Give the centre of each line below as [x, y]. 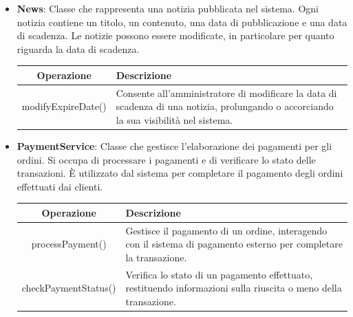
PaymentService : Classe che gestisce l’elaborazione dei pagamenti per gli [174, 146]
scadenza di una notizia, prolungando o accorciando [225, 106]
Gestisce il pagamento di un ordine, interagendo [226, 230]
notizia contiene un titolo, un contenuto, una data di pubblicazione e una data [182, 22]
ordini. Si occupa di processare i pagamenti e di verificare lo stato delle [166, 159]
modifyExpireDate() [64, 106]
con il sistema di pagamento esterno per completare [234, 244]
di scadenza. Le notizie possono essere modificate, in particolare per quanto [175, 35]
